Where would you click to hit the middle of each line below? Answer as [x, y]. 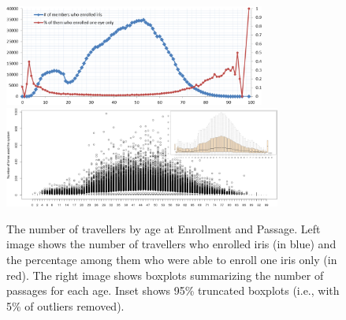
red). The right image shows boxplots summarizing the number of [165, 275]
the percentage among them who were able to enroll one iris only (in [172, 259]
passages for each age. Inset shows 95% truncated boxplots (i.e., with [173, 290]
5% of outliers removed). [65, 305]
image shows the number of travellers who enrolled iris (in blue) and [171, 244]
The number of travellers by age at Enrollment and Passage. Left [164, 228]
